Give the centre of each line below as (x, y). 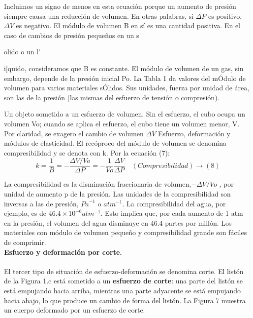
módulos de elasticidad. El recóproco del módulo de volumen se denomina (115, 143)
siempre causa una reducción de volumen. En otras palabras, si (99, 16)
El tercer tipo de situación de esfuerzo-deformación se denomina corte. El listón (124, 271)
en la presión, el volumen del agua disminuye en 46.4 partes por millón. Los (118, 222)
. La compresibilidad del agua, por (174, 203)
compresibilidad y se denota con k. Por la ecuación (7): (87, 152)
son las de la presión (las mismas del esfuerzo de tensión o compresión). (112, 97)
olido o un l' (22, 52)
